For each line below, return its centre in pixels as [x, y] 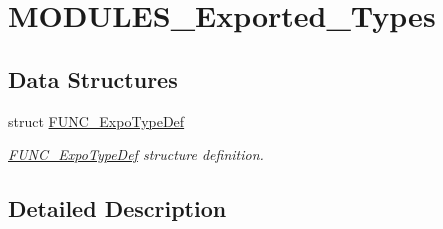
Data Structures [93, 78]
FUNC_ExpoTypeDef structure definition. [136, 154]
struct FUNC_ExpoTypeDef [96, 120]
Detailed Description [117, 208]
